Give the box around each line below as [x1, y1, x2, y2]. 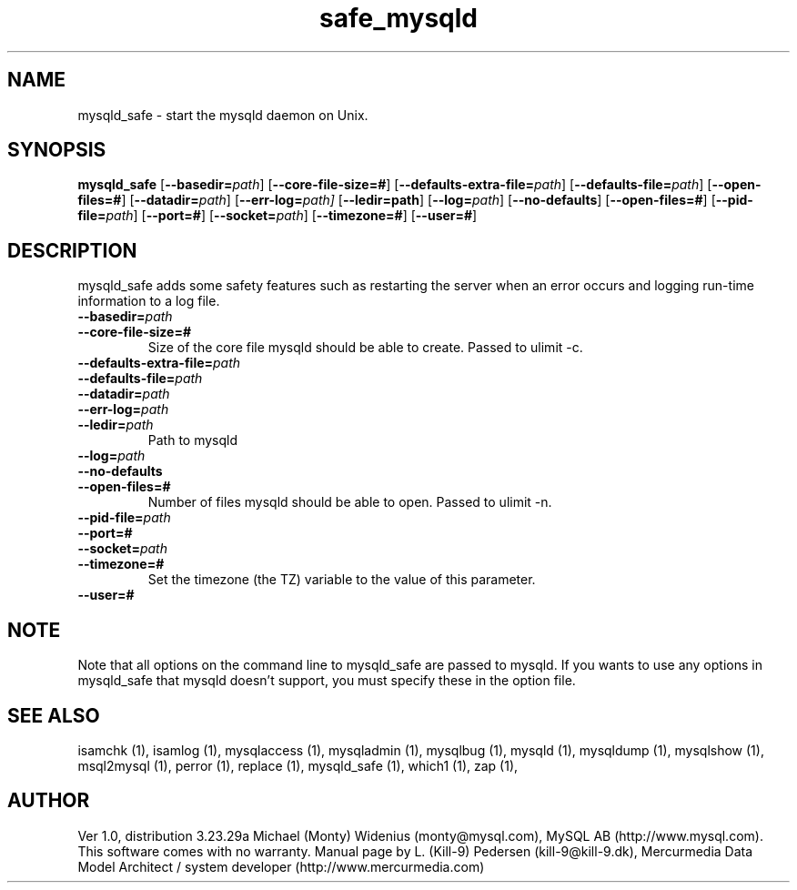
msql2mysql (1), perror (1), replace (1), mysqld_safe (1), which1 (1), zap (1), [77, 757, 519, 774]
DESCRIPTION [7, 238, 137, 262]
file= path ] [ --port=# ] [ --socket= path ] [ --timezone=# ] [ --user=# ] [77, 207, 478, 224]
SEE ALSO [7, 703, 100, 727]
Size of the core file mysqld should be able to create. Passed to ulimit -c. [147, 339, 583, 356]
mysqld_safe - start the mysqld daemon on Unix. [77, 106, 368, 123]
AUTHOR [7, 789, 90, 813]
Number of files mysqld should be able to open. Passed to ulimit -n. [147, 494, 552, 511]
